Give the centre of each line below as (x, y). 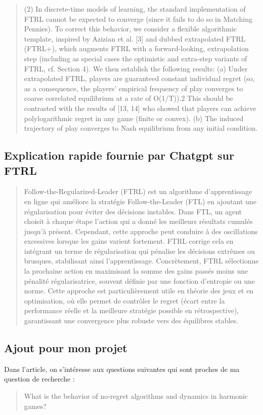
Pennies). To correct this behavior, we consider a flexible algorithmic (130, 29)
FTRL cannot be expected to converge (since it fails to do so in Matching (138, 18)
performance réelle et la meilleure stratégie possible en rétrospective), (131, 310)
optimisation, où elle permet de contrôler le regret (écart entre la (124, 300)
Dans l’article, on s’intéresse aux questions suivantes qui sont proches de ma (122, 369)
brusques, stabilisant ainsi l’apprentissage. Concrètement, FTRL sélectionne (141, 261)
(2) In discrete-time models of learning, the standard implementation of (135, 9)
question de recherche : (39, 379)
